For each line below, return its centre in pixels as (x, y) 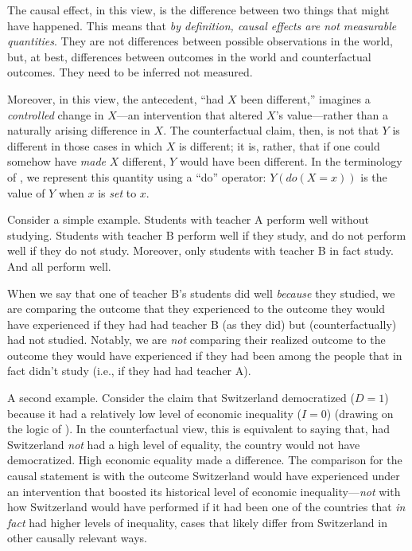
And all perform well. (59, 266)
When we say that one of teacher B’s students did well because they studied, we (201, 293)
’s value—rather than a (332, 114)
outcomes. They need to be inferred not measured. (130, 72)
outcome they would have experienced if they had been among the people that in (205, 355)
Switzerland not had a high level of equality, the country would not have (184, 444)
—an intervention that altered (190, 114)
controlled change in (56, 114)
